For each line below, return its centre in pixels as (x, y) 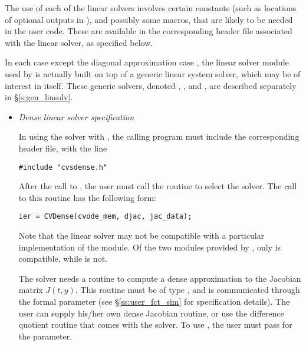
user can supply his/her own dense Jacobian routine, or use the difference (151, 313)
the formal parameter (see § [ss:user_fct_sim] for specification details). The (154, 301)
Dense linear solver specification (76, 116)
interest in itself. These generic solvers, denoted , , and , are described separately (151, 85)
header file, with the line (63, 148)
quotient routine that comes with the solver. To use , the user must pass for (155, 324)
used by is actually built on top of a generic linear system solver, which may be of (153, 73)
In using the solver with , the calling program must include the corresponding (159, 136)
